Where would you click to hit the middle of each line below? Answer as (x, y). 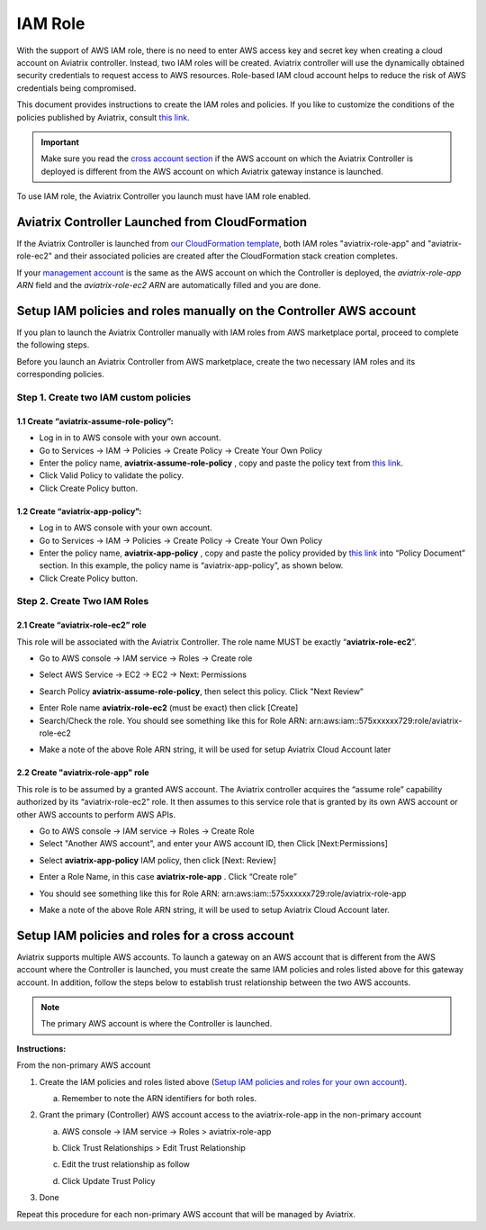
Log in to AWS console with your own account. (126, 528)
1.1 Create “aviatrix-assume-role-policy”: (95, 421)
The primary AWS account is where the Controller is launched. (157, 1024)
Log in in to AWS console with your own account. (130, 438)
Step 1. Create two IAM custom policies (104, 397)
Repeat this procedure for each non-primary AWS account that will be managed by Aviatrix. (186, 1214)
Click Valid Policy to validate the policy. (112, 475)
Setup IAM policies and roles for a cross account (155, 935)
